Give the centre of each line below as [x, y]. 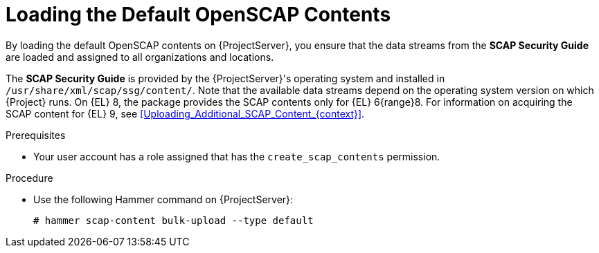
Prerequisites [36, 135]
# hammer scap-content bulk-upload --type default [173, 220]
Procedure [29, 178]
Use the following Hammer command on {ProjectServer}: [163, 199]
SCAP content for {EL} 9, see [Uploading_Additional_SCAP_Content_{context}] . [185, 113]
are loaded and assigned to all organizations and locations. [140, 57]
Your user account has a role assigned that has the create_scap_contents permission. [237, 156]
